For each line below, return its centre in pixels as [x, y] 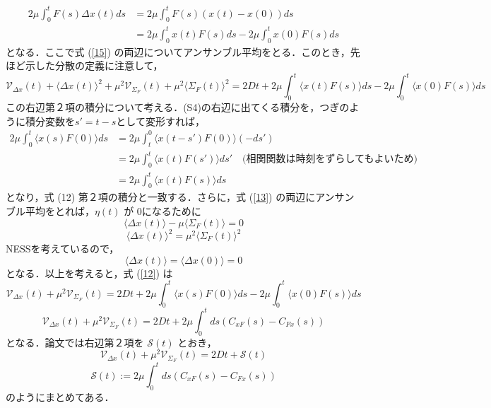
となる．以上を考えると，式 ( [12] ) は [89, 273]
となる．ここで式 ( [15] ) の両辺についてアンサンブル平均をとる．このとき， [178, 51]
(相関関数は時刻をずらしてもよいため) [330, 159]
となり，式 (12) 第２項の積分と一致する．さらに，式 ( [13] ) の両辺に [161, 197]
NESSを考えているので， [63, 248]
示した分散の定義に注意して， [94, 65]
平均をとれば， [60, 210]
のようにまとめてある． [60, 396]
